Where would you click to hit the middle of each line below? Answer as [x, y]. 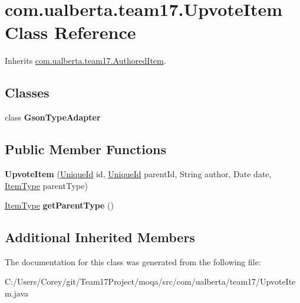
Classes [27, 92]
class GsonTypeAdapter [53, 117]
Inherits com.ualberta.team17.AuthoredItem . [85, 61]
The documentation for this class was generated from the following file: [133, 261]
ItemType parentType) [46, 185]
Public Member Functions [85, 149]
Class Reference [70, 32]
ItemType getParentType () [59, 205]
